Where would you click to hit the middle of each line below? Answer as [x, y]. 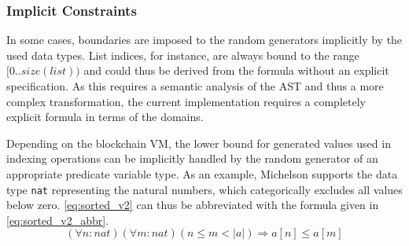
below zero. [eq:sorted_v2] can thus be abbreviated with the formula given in [193, 205]
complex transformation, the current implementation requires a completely [186, 101]
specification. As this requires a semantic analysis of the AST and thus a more [195, 86]
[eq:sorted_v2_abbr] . [58, 220]
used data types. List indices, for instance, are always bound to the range [183, 55]
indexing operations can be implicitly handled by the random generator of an [192, 158]
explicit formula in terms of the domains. [105, 117]
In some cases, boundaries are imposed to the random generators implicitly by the [204, 40]
